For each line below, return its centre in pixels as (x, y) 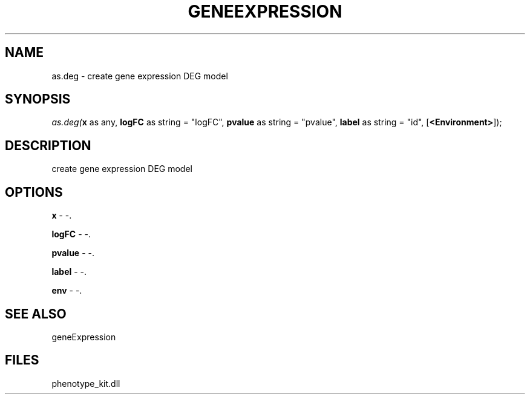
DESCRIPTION (48, 145)
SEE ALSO (36, 314)
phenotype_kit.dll (86, 383)
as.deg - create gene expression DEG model (140, 76)
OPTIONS (34, 192)
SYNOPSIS (38, 99)
